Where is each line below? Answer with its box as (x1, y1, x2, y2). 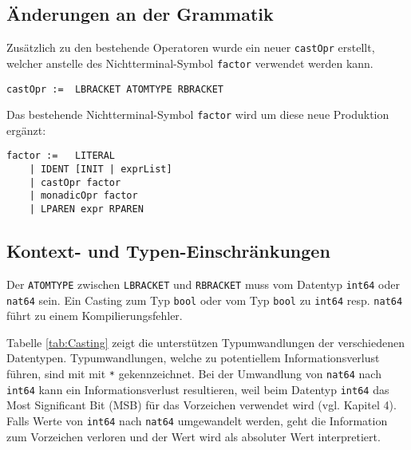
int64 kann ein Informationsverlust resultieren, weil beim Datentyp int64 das (6, 381, 389, 397)
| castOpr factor (29, 176, 121, 188)
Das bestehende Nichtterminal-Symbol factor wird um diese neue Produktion (6, 106, 389, 123)
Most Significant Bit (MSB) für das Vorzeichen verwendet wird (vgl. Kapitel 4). (6, 397, 397, 413)
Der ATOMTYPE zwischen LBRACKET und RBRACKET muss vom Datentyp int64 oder (6, 275, 400, 292)
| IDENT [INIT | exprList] (29, 164, 172, 176)
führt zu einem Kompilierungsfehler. (6, 307, 183, 324)
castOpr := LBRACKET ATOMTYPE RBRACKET (6, 83, 224, 95)
